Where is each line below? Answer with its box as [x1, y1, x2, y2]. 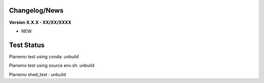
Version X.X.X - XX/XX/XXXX [9, 19, 71, 25]
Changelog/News [9, 6, 64, 15]
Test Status [9, 41, 45, 49]
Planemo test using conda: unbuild [9, 53, 79, 59]
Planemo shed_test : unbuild [9, 71, 66, 77]
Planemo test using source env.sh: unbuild [9, 63, 95, 68]
